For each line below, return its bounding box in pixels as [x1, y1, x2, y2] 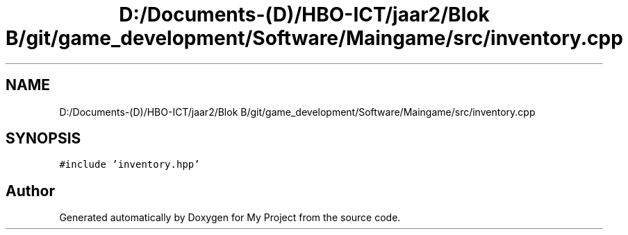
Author [6, 182, 55, 200]
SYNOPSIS [6, 130, 81, 148]
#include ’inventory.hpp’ [59, 159, 200, 171]
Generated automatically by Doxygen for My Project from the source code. [59, 211, 401, 224]
